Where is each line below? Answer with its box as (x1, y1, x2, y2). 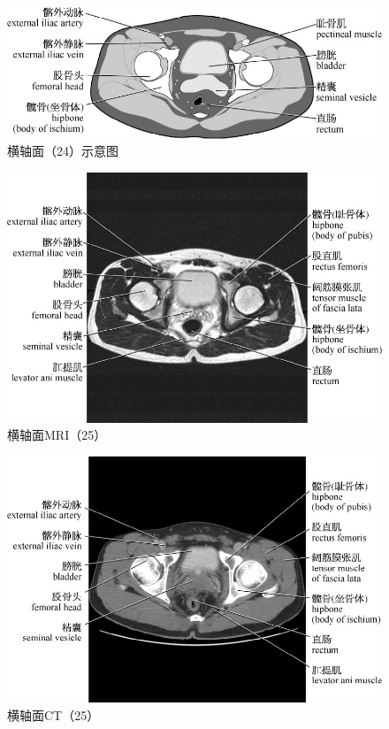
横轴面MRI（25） (7, 426, 107, 444)
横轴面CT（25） (7, 705, 100, 724)
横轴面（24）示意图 (7, 142, 118, 160)
